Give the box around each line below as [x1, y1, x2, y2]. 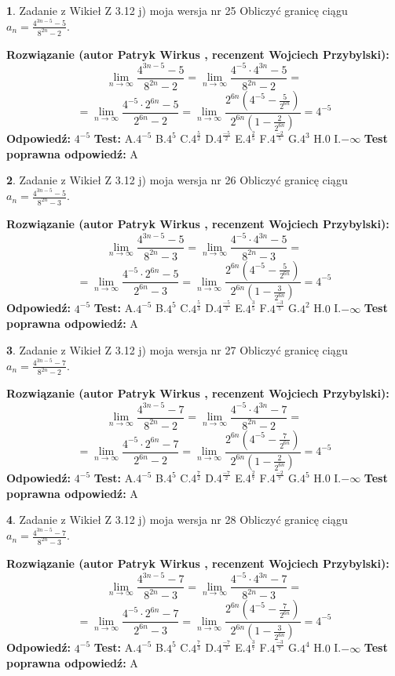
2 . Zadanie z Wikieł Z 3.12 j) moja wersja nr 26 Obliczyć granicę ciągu [6, 172, 348, 188]
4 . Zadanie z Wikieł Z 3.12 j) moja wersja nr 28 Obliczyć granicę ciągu [6, 511, 348, 528]
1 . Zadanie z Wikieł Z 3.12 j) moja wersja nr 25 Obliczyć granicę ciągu [6, 2, 348, 18]
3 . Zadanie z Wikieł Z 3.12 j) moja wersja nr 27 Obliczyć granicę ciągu [6, 341, 348, 358]
